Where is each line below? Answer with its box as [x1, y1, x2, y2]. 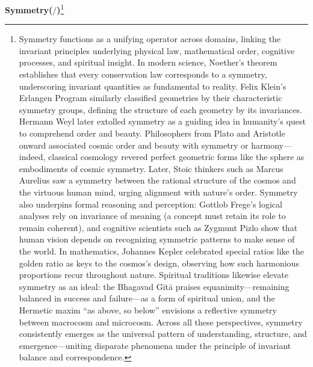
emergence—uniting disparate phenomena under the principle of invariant [19, 339, 291, 351]
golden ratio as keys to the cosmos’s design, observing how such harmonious [19, 256, 299, 269]
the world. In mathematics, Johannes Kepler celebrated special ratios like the [19, 244, 304, 257]
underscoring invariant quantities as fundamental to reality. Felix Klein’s [19, 79, 287, 92]
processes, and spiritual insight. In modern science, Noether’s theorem [19, 56, 277, 69]
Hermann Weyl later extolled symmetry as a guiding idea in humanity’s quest [19, 115, 306, 128]
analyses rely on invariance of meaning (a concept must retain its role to [19, 209, 286, 222]
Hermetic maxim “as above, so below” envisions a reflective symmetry [19, 303, 277, 316]
